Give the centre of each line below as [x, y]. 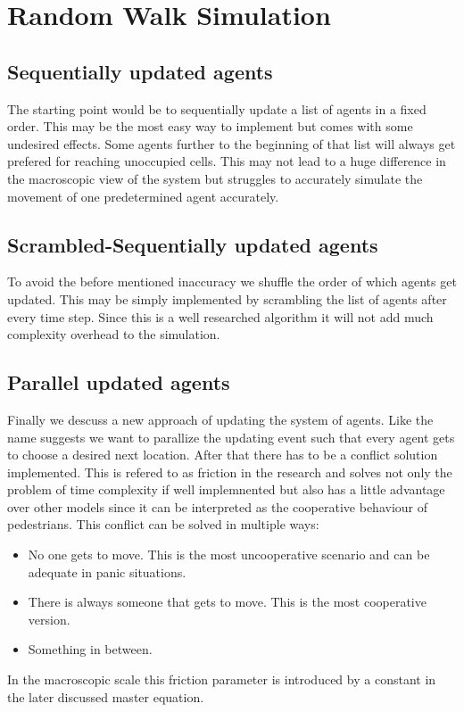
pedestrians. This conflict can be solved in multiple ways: [163, 524]
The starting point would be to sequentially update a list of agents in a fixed [217, 108]
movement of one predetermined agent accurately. [143, 196]
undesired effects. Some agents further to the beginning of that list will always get [232, 143]
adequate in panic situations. [107, 571]
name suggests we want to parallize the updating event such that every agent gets [231, 437]
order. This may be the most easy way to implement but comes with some [210, 126]
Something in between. [90, 649]
